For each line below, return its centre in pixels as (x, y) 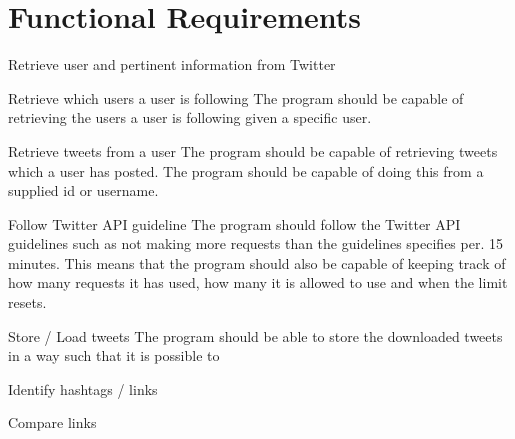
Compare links (52, 422)
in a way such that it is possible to (114, 355)
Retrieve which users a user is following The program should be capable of (236, 97)
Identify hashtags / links (83, 388)
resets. (27, 302)
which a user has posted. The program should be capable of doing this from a (246, 170)
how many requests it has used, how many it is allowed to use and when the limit (258, 282)
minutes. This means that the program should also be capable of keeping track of (257, 262)
